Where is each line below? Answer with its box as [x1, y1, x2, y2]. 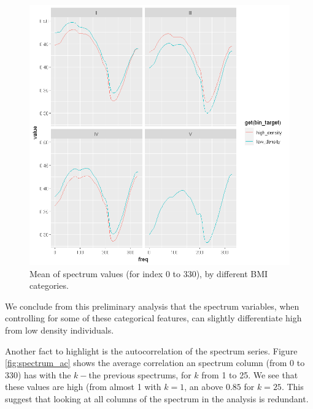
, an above [184, 380, 223, 393]
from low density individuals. [5, 323, 114, 336]
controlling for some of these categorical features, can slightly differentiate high [5, 312, 302, 324]
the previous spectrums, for [88, 368, 191, 381]
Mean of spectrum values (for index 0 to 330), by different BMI [29, 267, 268, 280]
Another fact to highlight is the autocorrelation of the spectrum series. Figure [5, 344, 298, 357]
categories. [29, 279, 69, 292]
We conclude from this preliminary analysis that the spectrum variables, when [5, 299, 299, 312]
